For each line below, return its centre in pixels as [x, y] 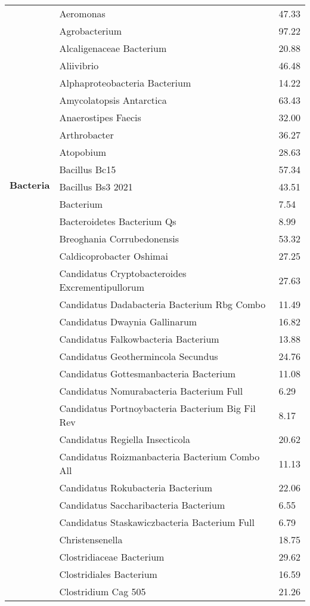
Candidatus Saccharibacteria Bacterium [142, 505]
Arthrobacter [86, 135]
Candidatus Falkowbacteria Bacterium [139, 339]
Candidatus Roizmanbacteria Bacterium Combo [159, 456]
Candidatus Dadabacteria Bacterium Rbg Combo [162, 304]
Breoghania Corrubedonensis [119, 239]
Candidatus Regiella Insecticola [125, 439]
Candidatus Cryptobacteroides [123, 273]
